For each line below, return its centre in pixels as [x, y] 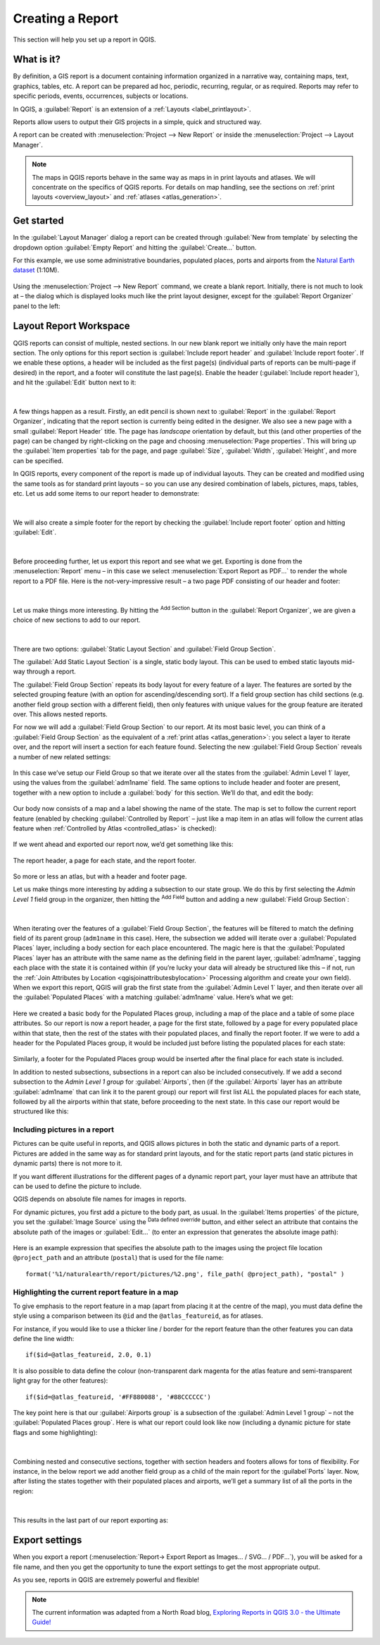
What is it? [37, 60]
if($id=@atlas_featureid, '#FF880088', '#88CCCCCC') [118, 1397]
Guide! [42, 1622]
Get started [38, 221]
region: [23, 1491]
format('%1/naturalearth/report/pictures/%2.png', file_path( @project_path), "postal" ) [185, 1274]
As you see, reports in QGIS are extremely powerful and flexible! [106, 1580]
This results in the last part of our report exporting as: [91, 1520]
